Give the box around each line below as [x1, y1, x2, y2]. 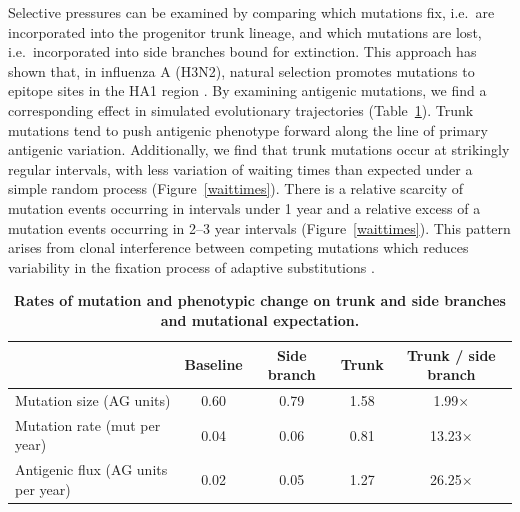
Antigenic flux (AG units [15, 459, 168, 480]
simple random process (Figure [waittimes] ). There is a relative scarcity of [8, 178, 464, 199]
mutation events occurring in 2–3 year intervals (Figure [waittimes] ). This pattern [8, 217, 511, 238]
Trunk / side [406, 344, 496, 365]
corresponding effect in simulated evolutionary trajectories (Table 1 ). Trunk [8, 99, 474, 120]
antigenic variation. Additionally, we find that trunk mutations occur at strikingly [8, 139, 510, 160]
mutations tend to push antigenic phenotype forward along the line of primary [8, 119, 488, 140]
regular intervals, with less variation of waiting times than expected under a [8, 158, 473, 179]
